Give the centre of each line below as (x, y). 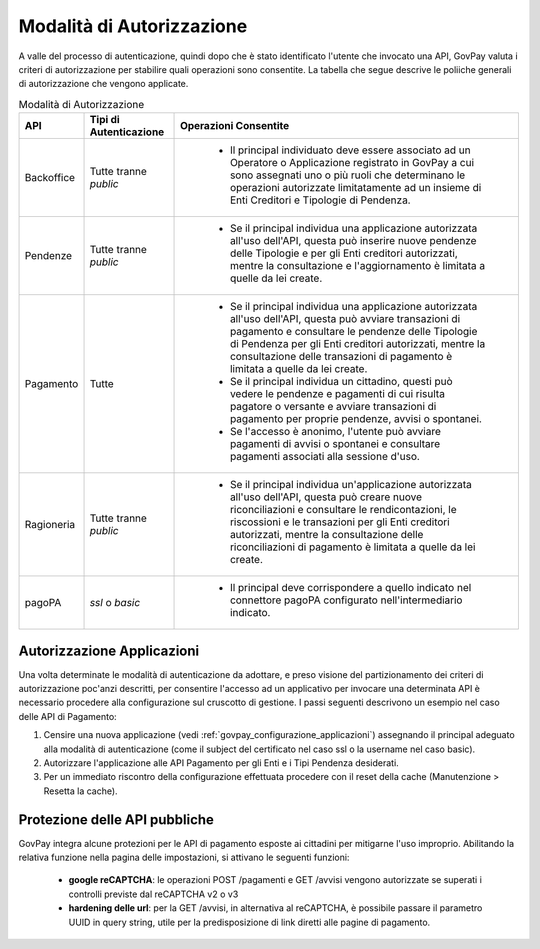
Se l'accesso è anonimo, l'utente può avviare (336, 432)
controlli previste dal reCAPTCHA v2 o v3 (153, 894)
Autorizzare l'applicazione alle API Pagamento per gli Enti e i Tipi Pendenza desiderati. (221, 762)
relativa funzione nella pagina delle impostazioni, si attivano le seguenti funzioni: (184, 857)
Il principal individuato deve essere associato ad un (350, 150)
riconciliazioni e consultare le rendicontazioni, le (343, 510)
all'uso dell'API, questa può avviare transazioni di (345, 319)
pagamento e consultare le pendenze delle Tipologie (354, 332)
